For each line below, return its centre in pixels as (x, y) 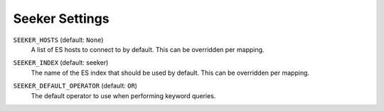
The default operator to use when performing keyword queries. (123, 95)
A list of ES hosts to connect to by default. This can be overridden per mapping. (148, 49)
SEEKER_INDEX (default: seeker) (61, 63)
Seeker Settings (61, 18)
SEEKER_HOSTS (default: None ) (58, 40)
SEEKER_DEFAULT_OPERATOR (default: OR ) (75, 86)
